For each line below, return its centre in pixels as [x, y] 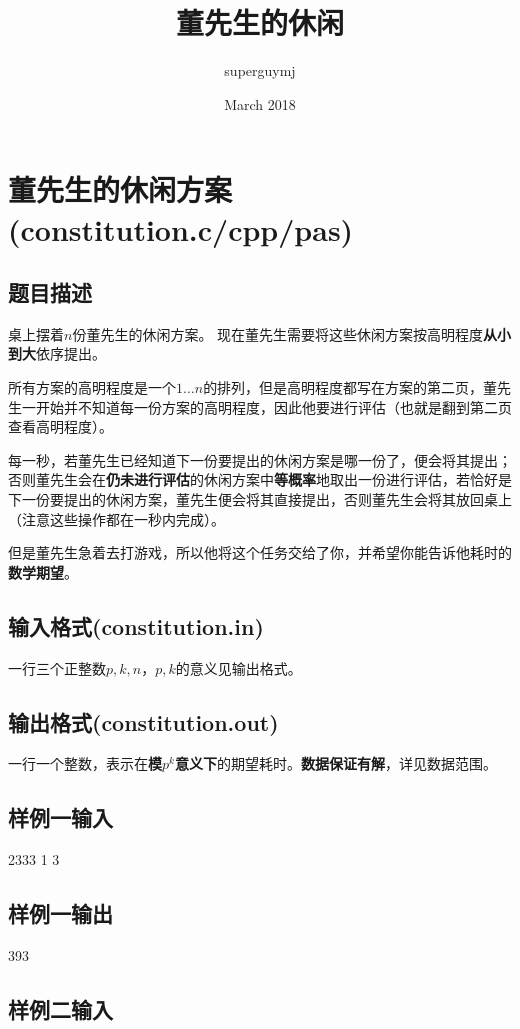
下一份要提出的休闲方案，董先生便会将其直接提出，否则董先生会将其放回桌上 [260, 499]
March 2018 [260, 103]
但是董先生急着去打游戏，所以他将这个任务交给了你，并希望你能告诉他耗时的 [260, 552]
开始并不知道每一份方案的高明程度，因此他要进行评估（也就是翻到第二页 [273, 406]
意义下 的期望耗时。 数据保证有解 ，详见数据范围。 [335, 763]
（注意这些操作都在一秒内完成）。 [116, 518]
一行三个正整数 [57, 667]
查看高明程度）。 [60, 426]
